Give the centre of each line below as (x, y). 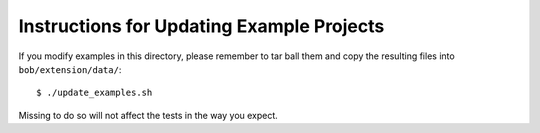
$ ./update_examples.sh (94, 93)
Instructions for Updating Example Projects (201, 26)
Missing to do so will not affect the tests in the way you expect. (148, 115)
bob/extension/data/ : (70, 69)
